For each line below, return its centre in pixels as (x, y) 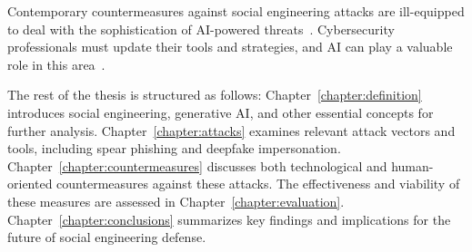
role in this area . (56, 64)
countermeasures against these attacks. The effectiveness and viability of (258, 184)
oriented (30, 184)
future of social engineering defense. (107, 237)
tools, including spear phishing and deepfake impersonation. (174, 148)
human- (412, 165)
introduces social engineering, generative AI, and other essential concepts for (221, 112)
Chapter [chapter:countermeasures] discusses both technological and (197, 165)
